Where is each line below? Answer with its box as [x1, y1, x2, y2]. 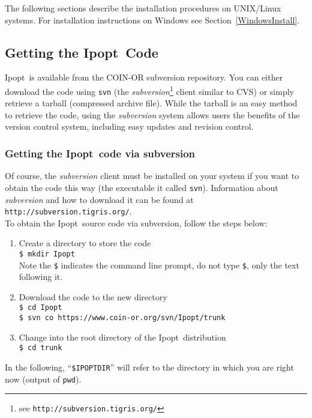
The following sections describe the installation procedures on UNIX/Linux [5, 2, 281, 14]
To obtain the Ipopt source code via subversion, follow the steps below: [5, 216, 268, 229]
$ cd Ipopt [19, 303, 62, 312]
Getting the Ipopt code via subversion [5, 146, 196, 160]
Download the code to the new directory [19, 290, 167, 303]
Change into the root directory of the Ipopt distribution [19, 330, 226, 343]
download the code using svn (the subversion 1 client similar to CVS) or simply [5, 83, 294, 97]
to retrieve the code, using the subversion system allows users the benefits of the [5, 108, 300, 121]
